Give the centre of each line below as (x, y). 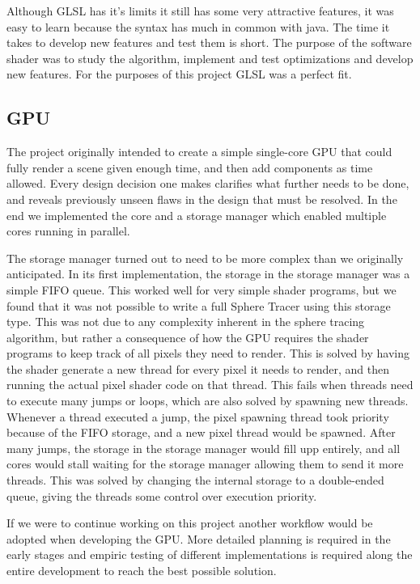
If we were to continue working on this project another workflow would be (190, 523)
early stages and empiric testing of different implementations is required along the (210, 554)
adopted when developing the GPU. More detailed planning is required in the (199, 538)
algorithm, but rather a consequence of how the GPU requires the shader (188, 337)
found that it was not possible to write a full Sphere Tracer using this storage (199, 305)
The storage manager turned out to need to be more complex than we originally (205, 258)
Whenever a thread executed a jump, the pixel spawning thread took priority (198, 416)
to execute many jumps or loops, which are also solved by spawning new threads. (208, 401)
